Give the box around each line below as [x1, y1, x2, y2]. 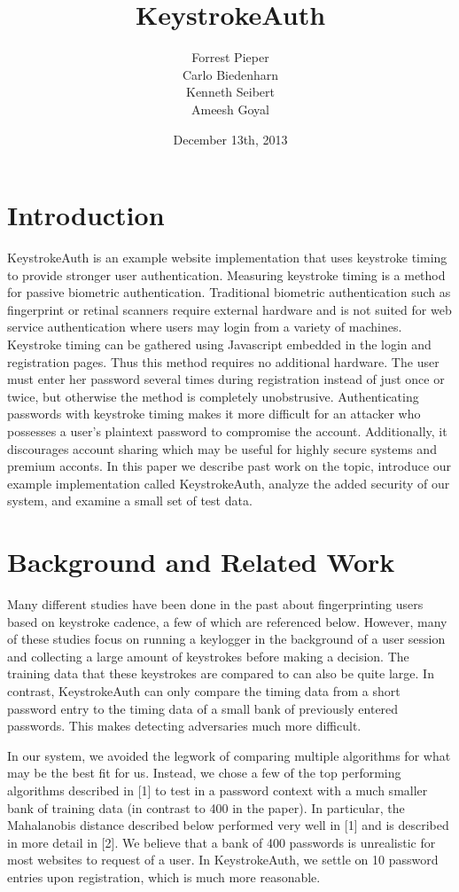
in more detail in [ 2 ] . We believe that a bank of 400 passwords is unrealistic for [7, 833, 436, 851]
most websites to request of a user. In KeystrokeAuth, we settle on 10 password [7, 850, 439, 869]
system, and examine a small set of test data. [7, 491, 253, 510]
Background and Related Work [7, 544, 395, 580]
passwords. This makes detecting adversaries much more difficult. [7, 716, 362, 735]
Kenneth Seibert [185, 82, 275, 101]
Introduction [7, 197, 165, 233]
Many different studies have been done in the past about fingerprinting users [7, 595, 424, 614]
